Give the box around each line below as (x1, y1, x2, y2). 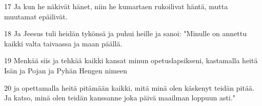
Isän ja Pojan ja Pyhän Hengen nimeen (4, 65, 128, 75)
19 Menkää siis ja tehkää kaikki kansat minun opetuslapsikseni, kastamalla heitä (4, 55, 258, 66)
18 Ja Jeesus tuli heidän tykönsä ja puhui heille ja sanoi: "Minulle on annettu (4, 28, 247, 39)
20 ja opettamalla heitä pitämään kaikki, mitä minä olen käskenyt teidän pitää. (4, 82, 254, 93)
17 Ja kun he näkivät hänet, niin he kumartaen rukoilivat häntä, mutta (4, 1, 228, 11)
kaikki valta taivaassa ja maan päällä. (4, 38, 123, 48)
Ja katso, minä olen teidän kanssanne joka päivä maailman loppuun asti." (4, 92, 236, 103)
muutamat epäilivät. (4, 11, 68, 21)
